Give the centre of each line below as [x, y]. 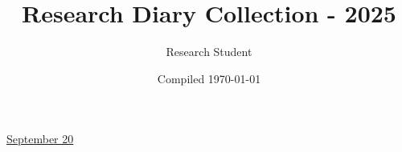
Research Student [209, 52]
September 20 [40, 139]
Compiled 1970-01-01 [209, 78]
